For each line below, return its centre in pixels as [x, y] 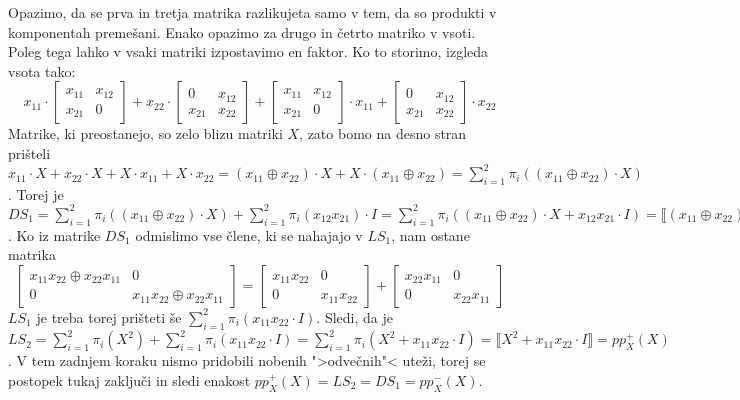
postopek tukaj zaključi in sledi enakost [129, 379]
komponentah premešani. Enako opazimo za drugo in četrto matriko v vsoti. [242, 31]
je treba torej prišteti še [109, 316]
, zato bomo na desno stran [383, 133]
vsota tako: [42, 70]
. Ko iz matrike [54, 234]
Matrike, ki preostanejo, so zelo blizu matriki [145, 133]
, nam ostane [430, 234]
